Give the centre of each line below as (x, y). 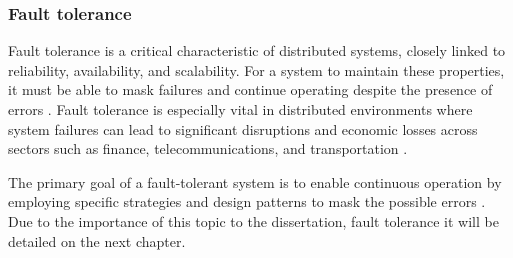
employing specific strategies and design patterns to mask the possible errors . (247, 201)
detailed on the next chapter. (97, 240)
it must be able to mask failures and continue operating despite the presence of (250, 89)
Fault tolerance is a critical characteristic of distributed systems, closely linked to (257, 50)
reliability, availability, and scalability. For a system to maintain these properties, (256, 69)
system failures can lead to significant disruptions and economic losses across (243, 128)
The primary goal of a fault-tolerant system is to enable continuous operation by (255, 181)
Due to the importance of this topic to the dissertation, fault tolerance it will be (253, 220)
